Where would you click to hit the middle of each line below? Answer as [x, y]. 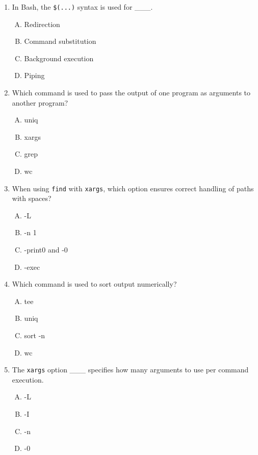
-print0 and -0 [46, 250]
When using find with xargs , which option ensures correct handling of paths [133, 188]
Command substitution [60, 41]
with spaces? [32, 198]
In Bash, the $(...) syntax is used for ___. [82, 7]
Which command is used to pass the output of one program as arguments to [131, 93]
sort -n [35, 335]
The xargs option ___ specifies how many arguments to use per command [130, 370]
